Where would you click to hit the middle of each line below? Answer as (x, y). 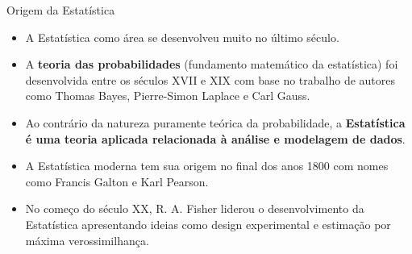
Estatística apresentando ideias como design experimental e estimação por (208, 224)
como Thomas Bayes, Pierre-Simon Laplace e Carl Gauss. (168, 96)
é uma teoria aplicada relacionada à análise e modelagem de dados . (215, 138)
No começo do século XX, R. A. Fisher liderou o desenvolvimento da (195, 208)
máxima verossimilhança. (87, 240)
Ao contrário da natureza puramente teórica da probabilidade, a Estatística (215, 122)
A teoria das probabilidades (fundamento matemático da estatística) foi (212, 64)
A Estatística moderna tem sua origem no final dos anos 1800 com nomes (207, 166)
